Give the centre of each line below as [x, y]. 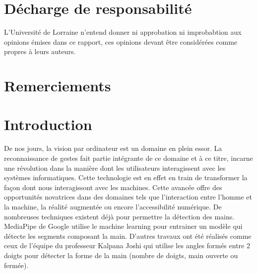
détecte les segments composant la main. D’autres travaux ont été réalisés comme [128, 236]
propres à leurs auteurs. [40, 51]
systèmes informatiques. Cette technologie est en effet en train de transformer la [126, 177]
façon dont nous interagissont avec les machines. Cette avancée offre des [113, 187]
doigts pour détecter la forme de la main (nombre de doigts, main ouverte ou [121, 255]
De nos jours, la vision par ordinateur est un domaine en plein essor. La [113, 148]
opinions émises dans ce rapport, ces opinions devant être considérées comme [121, 41]
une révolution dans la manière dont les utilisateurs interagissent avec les [115, 168]
